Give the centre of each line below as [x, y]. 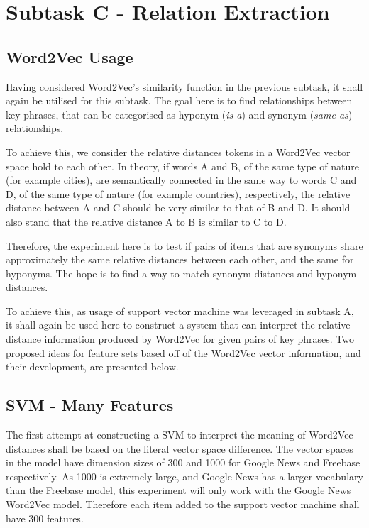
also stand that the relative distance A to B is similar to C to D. [146, 221]
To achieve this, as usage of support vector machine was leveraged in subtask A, [180, 310]
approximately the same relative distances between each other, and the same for [180, 259]
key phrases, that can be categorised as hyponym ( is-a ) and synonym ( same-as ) [179, 114]
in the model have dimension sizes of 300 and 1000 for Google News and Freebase [183, 462]
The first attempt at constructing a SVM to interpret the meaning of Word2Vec [180, 435]
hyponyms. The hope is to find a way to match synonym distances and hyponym [181, 273]
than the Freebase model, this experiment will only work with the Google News [178, 490]
